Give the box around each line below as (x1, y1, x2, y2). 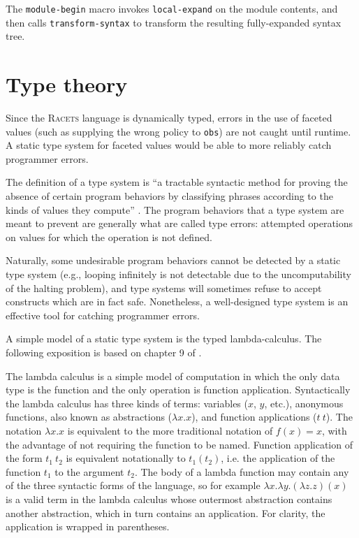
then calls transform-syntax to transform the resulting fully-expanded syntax (6, 15, 342, 29)
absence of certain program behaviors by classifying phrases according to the (6, 189, 333, 203)
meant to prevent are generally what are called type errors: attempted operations (6, 216, 353, 231)
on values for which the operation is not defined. (6, 229, 212, 244)
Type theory (6, 70, 128, 99)
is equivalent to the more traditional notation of (67, 423, 273, 437)
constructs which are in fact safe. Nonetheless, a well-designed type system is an (6, 294, 349, 309)
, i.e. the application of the (221, 451, 335, 465)
